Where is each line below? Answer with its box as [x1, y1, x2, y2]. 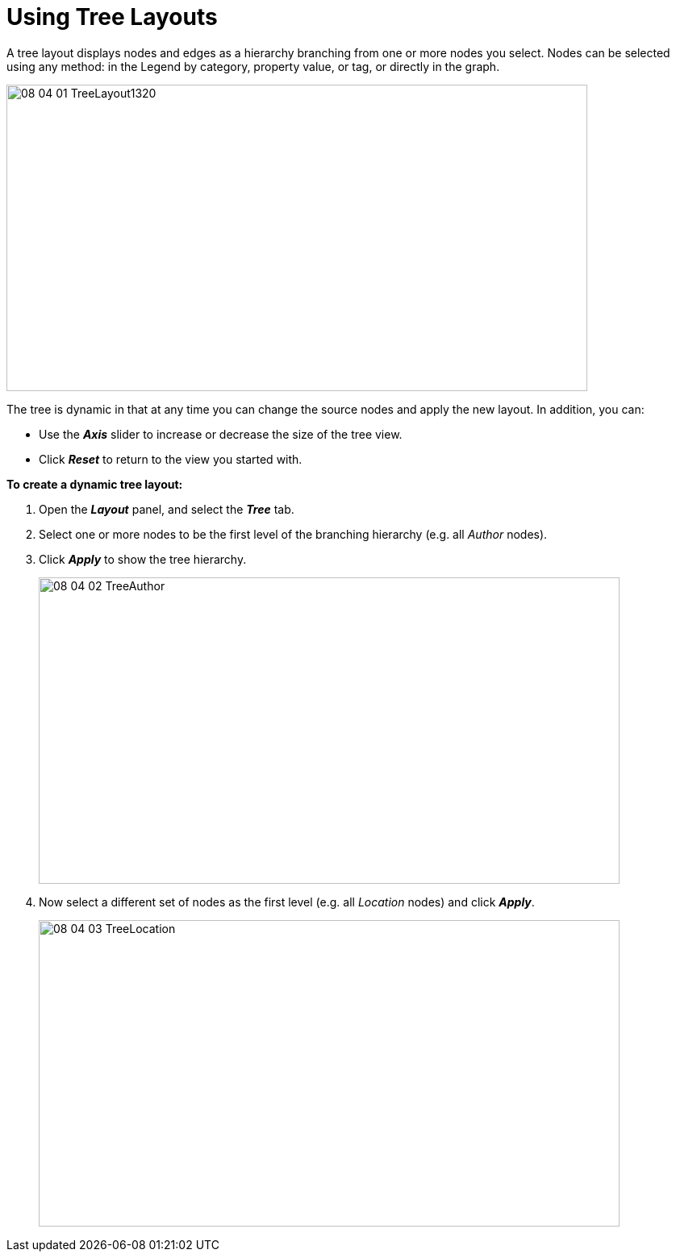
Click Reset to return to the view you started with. [39, 452, 303, 466]
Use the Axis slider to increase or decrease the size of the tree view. [39, 427, 403, 441]
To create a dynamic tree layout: [6, 477, 183, 491]
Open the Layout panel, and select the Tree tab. [39, 502, 294, 516]
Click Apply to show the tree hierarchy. [39, 552, 247, 566]
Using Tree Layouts [6, 3, 218, 31]
